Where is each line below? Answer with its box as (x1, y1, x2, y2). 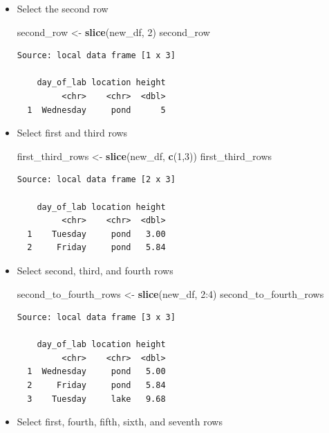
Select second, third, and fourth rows (17, 263, 173, 277)
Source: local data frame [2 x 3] (17, 175, 176, 185)
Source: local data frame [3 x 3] (17, 312, 176, 323)
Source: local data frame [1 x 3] (17, 51, 176, 61)
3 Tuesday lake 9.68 (27, 394, 166, 404)
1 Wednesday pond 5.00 (27, 366, 166, 377)
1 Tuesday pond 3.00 (27, 229, 166, 239)
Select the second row (17, 1, 109, 15)
